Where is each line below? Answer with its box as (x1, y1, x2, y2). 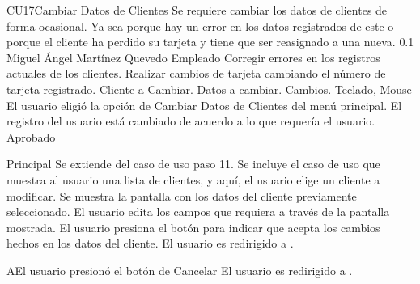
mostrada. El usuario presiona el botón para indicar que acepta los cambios (6, 218, 380, 235)
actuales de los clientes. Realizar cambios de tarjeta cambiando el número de (6, 65, 386, 82)
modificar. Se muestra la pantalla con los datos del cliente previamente (6, 187, 357, 204)
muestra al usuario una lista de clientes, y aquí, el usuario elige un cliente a (6, 171, 380, 188)
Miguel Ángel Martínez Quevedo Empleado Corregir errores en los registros (6, 49, 380, 66)
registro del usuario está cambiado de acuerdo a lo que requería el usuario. (6, 112, 375, 129)
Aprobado (6, 128, 56, 145)
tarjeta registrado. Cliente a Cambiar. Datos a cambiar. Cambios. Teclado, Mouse (6, 80, 412, 97)
